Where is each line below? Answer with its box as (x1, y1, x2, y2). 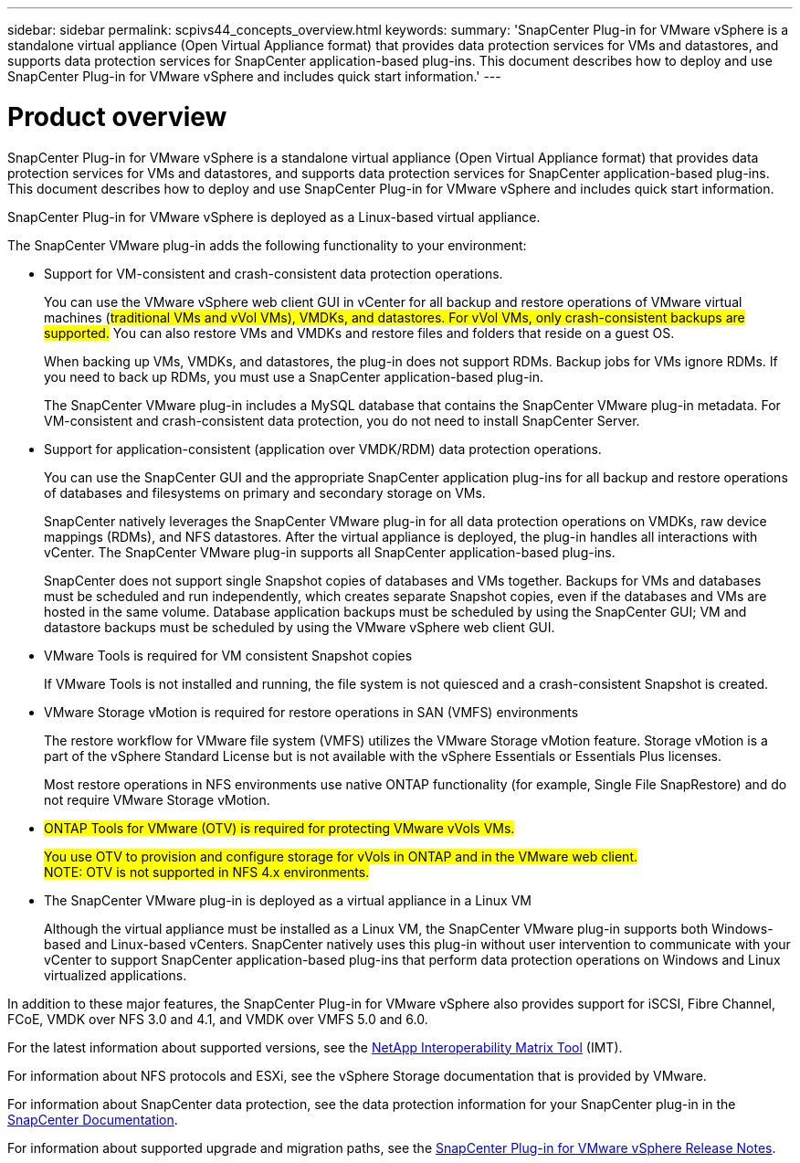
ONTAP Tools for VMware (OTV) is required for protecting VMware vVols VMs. (44, 819, 515, 836)
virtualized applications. (44, 967, 187, 983)
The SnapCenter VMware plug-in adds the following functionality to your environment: (7, 237, 527, 253)
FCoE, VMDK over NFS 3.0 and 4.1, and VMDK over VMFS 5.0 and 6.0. (7, 1010, 428, 1027)
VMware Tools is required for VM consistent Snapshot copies (44, 647, 413, 663)
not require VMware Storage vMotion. (44, 791, 270, 808)
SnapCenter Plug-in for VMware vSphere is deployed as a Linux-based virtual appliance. (7, 208, 541, 225)
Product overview (7, 100, 227, 132)
